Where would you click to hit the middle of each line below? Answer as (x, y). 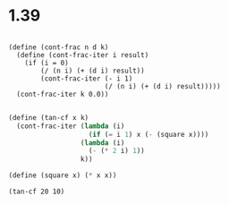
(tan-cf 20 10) (37, 192)
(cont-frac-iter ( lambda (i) (71, 126)
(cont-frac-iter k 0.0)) (63, 94)
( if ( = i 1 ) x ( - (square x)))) (148, 134)
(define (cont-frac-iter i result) (83, 55)
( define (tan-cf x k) (49, 117)
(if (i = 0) (47, 63)
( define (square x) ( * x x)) (63, 175)
